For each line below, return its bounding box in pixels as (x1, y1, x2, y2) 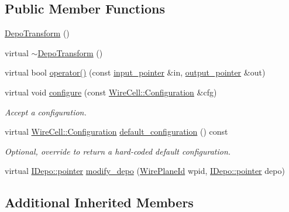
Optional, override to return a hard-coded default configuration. (5, 145, 231, 157)
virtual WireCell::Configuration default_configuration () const (5, 125, 228, 138)
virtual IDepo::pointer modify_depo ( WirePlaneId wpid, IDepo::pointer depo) (5, 165, 285, 177)
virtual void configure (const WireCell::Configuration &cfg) (5, 86, 217, 98)
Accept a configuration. (5, 105, 87, 118)
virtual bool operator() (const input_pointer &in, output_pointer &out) (5, 66, 266, 78)
